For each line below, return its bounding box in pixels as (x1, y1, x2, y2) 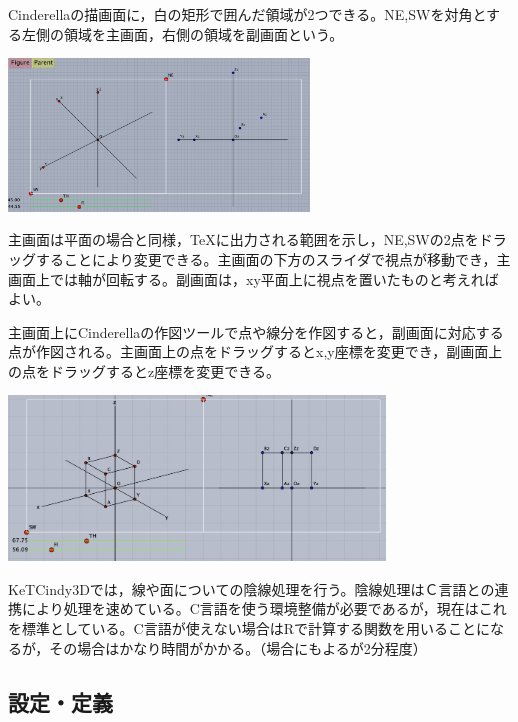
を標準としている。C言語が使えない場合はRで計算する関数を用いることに (8, 617, 490, 638)
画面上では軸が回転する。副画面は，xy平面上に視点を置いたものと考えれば (8, 268, 499, 289)
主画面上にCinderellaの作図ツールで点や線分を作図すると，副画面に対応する (8, 321, 504, 342)
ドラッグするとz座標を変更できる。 (49, 360, 280, 381)
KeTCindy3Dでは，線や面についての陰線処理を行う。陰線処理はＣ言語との (8, 578, 495, 599)
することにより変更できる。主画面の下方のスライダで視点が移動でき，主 (35, 248, 511, 269)
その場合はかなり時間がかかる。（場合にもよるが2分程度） (49, 637, 427, 658)
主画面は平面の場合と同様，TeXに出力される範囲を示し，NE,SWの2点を (8, 229, 479, 250)
